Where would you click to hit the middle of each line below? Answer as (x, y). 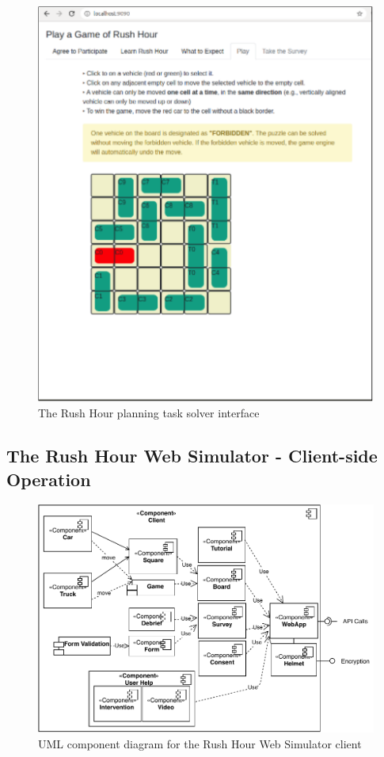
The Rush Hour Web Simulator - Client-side (192, 456)
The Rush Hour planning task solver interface (149, 413)
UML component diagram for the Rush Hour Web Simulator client (200, 743)
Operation (49, 479)
